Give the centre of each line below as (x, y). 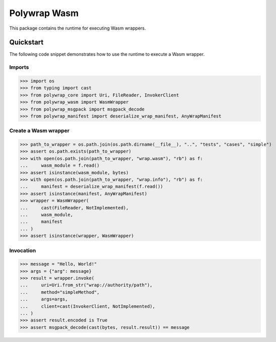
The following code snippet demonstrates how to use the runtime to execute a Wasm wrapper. (107, 54)
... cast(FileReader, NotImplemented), (74, 208)
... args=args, (44, 299)
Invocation (23, 250)
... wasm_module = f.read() (60, 165)
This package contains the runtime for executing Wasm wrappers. (77, 28)
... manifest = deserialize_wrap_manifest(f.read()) (91, 187)
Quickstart (26, 42)
